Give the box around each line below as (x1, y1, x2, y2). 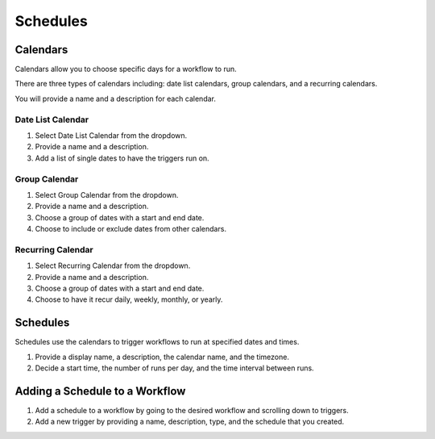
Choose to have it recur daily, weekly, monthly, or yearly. (35, 295, 223, 304)
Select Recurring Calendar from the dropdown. (35, 261, 191, 270)
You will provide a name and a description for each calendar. (14, 94, 217, 103)
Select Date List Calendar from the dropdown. (35, 130, 188, 140)
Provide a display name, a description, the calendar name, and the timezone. (35, 352, 290, 362)
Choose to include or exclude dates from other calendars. (35, 224, 227, 234)
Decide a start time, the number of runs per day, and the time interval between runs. (35, 363, 314, 373)
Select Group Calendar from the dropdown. (35, 190, 179, 199)
